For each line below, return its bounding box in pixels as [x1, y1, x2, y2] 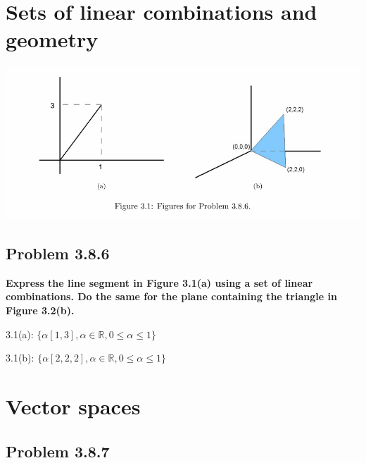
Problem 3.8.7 [6, 440, 110, 462]
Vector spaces [6, 391, 141, 420]
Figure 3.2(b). [6, 302, 75, 317]
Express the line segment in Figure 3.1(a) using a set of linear [6, 275, 313, 290]
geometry [6, 25, 99, 54]
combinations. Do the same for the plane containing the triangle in [6, 289, 337, 304]
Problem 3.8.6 [6, 242, 110, 264]
